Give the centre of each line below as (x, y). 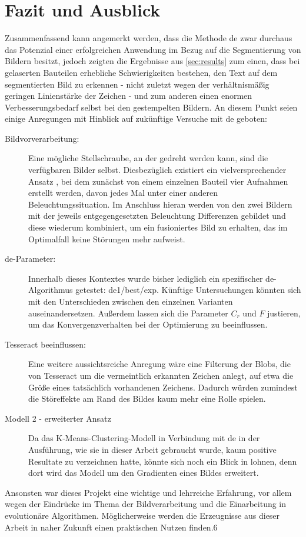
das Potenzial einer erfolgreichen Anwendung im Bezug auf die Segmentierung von (153, 49)
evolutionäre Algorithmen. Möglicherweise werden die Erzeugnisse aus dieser (142, 515)
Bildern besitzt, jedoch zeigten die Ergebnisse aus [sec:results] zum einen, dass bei (152, 61)
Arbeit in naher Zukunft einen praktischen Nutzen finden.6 (111, 527)
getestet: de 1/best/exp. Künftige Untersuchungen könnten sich (188, 290)
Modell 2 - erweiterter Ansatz (58, 418)
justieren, (284, 313)
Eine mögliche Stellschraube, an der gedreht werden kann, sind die (148, 158)
